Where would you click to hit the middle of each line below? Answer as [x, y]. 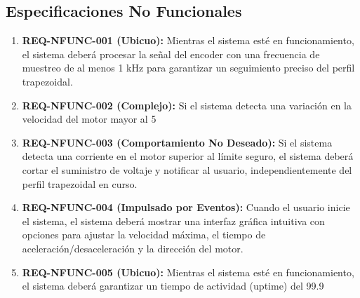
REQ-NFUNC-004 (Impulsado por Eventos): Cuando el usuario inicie [186, 207]
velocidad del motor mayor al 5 [89, 119]
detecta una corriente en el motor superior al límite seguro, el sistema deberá [188, 156]
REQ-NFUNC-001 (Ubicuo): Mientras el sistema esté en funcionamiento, [188, 40]
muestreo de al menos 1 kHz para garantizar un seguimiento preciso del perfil [188, 68]
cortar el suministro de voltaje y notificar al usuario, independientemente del [187, 169]
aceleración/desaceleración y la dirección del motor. [133, 248]
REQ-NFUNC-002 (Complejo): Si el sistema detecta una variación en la [187, 105]
